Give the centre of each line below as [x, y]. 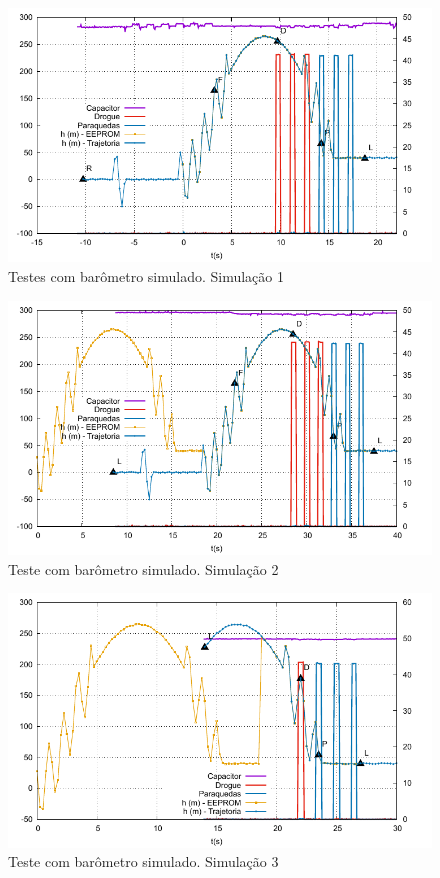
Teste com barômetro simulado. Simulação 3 [143, 861]
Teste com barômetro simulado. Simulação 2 [143, 568]
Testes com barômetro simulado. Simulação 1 [146, 275]
